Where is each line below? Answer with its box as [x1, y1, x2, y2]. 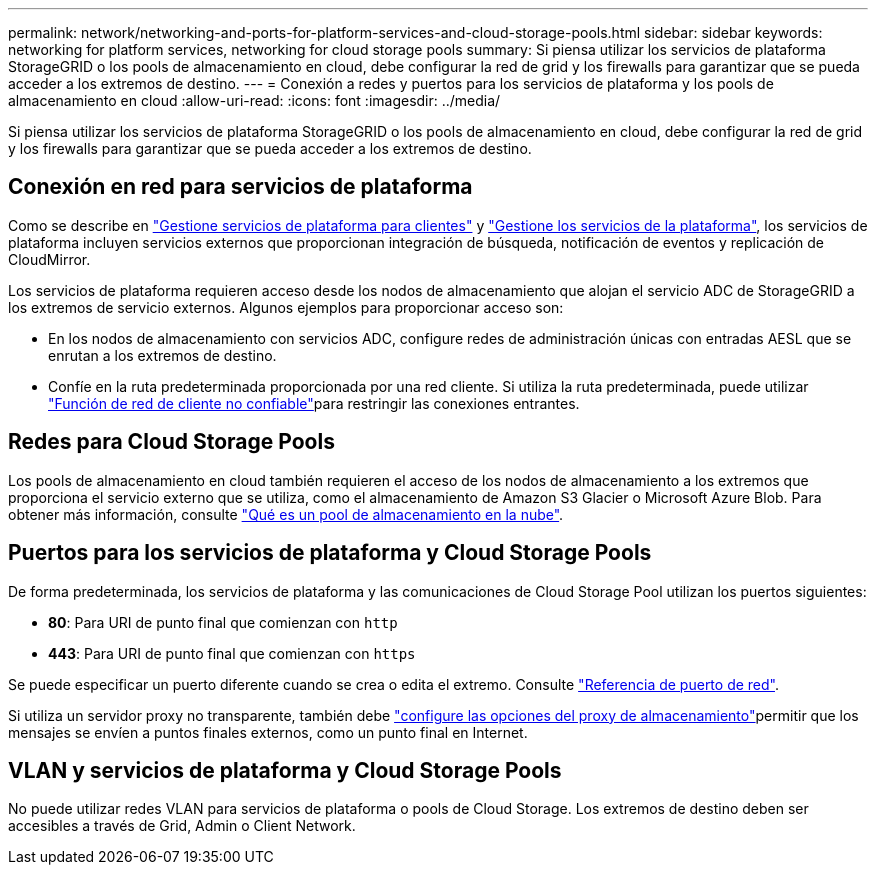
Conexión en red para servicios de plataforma [8, 174, 473, 200]
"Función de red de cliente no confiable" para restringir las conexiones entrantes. [48, 394, 580, 412]
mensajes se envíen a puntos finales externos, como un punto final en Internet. [8, 723, 528, 741]
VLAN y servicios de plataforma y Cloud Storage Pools [8, 757, 562, 783]
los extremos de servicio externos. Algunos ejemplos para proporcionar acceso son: [8, 298, 564, 316]
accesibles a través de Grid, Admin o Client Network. [8, 817, 356, 835]
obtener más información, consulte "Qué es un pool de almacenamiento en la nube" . [8, 505, 564, 523]
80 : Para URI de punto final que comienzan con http [48, 613, 398, 631]
